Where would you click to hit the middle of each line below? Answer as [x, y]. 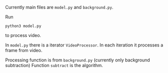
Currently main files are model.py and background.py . [59, 7]
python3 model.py [23, 26]
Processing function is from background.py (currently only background [78, 60]
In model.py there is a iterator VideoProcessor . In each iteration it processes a [84, 45]
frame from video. [24, 50]
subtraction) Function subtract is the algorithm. [54, 65]
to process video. [23, 35]
